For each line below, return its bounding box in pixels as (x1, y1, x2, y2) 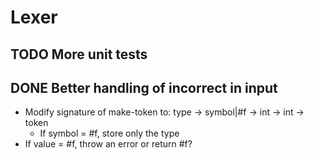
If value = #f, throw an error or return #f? (24, 138, 193, 150)
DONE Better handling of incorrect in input (10, 79, 278, 96)
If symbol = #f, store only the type (39, 127, 180, 140)
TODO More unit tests (10, 46, 148, 63)
